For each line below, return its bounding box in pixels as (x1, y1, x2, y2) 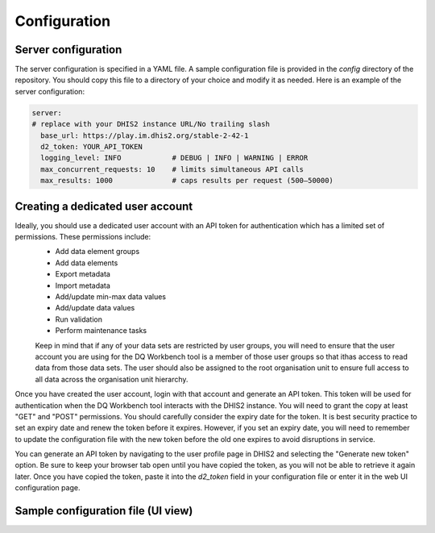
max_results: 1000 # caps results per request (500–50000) (40, 176, 334, 185)
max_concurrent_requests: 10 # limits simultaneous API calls (40, 164, 304, 173)
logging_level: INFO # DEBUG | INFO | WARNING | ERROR (40, 153, 309, 163)
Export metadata (55, 269, 110, 279)
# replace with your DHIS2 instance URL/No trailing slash (31, 119, 270, 129)
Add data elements (55, 258, 118, 268)
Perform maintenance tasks (55, 326, 147, 335)
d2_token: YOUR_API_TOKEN (40, 142, 143, 151)
